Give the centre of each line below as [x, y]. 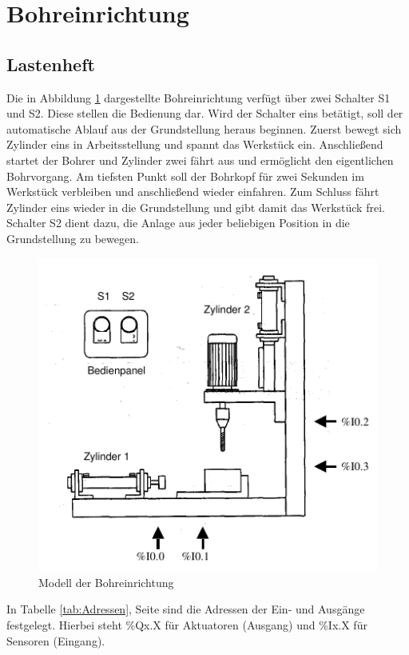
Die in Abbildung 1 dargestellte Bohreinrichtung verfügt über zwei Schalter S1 [199, 97]
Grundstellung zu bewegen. [73, 238]
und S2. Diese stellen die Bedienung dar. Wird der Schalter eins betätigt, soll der [205, 113]
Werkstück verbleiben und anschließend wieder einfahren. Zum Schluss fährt [193, 192]
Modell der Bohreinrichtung [106, 582]
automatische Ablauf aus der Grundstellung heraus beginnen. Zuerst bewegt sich [204, 128]
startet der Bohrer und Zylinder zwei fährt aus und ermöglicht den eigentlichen [200, 160]
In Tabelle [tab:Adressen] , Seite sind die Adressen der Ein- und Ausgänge [186, 609]
